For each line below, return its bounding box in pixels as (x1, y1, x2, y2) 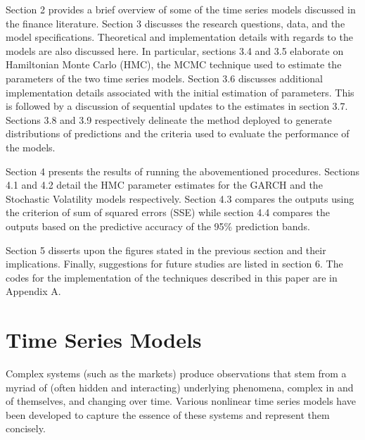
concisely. (6, 421, 46, 436)
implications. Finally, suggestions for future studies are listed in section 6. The (6, 256, 343, 271)
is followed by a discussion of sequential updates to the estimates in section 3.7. (6, 99, 348, 113)
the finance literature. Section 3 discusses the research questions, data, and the (6, 15, 345, 30)
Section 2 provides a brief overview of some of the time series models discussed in (6, 2, 356, 16)
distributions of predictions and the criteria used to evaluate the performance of (6, 126, 350, 141)
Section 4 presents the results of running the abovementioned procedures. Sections (6, 163, 360, 178)
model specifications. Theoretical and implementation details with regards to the (6, 30, 353, 44)
